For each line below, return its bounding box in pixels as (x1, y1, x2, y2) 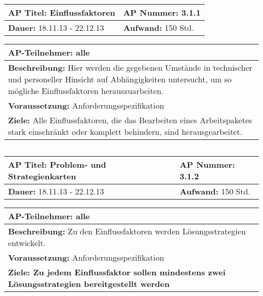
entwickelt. (8, 237, 46, 249)
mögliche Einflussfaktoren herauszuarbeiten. (8, 85, 164, 96)
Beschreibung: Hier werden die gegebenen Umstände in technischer (8, 62, 252, 73)
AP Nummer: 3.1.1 (123, 7, 201, 18)
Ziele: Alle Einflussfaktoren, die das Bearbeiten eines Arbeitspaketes (8, 114, 252, 126)
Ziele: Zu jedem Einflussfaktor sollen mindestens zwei (8, 266, 226, 278)
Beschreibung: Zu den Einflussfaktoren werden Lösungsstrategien (8, 225, 246, 237)
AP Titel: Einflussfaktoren (8, 7, 115, 18)
